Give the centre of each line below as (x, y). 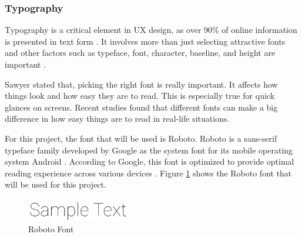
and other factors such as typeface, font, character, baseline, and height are (140, 53)
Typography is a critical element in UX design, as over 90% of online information (151, 30)
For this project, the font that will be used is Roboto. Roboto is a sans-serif (141, 138)
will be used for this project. (56, 184)
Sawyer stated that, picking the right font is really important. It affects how (141, 84)
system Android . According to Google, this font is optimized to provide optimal (150, 161)
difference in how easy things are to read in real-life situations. (117, 118)
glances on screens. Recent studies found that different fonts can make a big (141, 107)
